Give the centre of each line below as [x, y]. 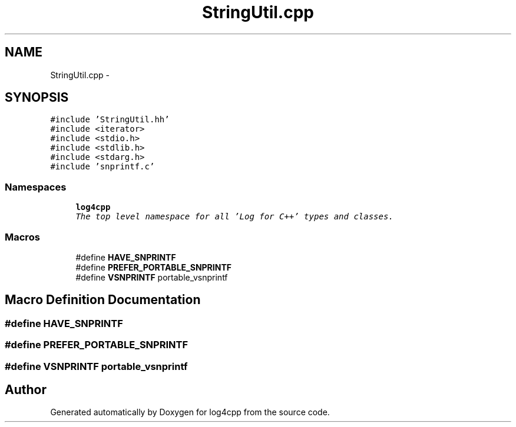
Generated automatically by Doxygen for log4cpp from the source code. [190, 412]
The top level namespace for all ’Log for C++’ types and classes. [234, 217]
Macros [22, 237]
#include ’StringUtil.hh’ [110, 120]
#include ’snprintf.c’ [102, 167]
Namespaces [36, 187]
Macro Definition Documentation [103, 300]
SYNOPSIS [37, 98]
